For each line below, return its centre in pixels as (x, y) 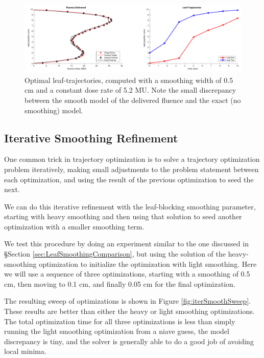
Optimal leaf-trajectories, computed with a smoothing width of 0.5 (129, 80)
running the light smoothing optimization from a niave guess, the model (117, 331)
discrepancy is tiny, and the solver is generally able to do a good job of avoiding (129, 341)
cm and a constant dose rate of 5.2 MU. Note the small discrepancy (130, 90)
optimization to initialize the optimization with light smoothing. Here (148, 264)
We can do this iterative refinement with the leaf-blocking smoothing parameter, (130, 206)
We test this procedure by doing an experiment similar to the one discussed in (126, 244)
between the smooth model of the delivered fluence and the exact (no (133, 100)
